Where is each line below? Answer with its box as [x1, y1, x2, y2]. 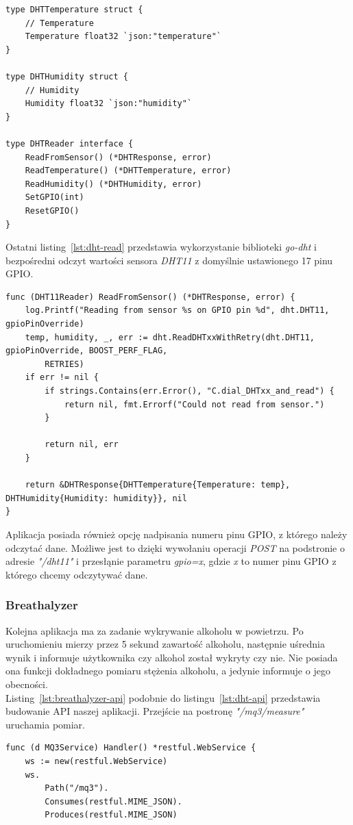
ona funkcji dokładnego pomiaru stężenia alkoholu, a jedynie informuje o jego [5, 663, 330, 678]
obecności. [5, 676, 48, 691]
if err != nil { [25, 372, 99, 383]
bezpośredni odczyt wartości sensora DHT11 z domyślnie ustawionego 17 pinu [5, 253, 333, 267]
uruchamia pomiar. [5, 717, 85, 731]
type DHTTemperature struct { [5, 5, 143, 14]
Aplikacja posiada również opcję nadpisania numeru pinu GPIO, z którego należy [5, 526, 348, 541]
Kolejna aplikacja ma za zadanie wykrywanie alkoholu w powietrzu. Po [5, 623, 304, 637]
